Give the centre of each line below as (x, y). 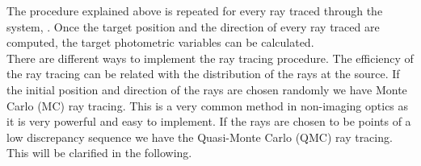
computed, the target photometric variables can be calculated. (160, 42)
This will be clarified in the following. (99, 153)
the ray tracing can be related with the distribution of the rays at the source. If (203, 74)
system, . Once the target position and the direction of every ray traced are (193, 26)
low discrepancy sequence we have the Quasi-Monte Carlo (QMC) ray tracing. (200, 137)
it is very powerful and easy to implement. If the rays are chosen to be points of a (209, 121)
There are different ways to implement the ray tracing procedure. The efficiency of (210, 58)
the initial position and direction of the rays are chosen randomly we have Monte (207, 89)
